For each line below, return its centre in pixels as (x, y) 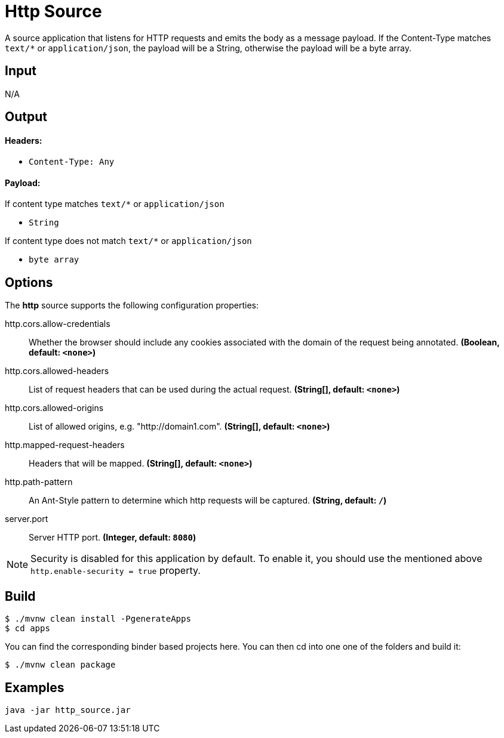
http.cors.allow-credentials (58, 324)
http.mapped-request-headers (65, 445)
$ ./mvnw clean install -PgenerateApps (98, 619)
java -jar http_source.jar (68, 710)
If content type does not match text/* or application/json (128, 241)
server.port (27, 519)
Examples (35, 687)
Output (26, 117)
